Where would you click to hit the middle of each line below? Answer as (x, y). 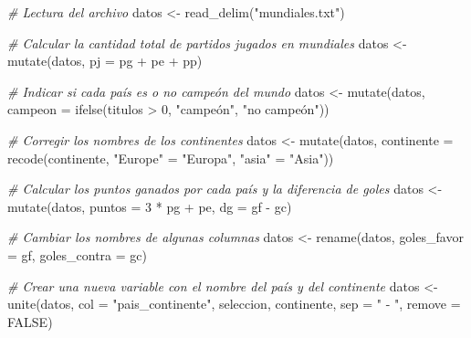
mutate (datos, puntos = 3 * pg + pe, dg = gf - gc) (150, 206)
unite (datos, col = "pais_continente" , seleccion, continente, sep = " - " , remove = (234, 304)
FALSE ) (30, 321)
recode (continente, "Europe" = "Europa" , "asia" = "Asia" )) (171, 158)
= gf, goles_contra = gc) (77, 254)
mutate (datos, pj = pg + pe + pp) (105, 61)
